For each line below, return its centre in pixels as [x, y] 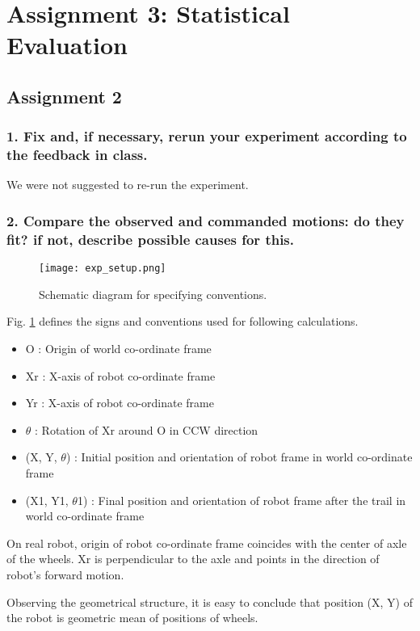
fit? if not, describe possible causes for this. [151, 239]
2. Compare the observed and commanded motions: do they [206, 221]
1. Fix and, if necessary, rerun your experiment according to [207, 136]
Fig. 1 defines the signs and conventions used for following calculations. [183, 321]
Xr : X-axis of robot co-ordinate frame [120, 375]
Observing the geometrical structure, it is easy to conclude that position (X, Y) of [210, 602]
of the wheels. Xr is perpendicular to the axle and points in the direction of [193, 559]
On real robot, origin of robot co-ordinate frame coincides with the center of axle [207, 543]
